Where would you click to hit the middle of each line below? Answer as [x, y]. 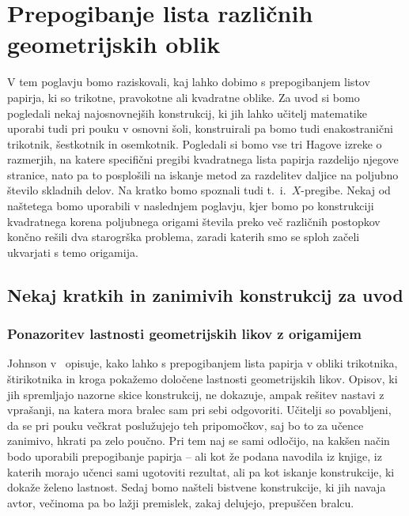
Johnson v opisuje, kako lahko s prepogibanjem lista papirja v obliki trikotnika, [203, 363]
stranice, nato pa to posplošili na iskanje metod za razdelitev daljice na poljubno [203, 174]
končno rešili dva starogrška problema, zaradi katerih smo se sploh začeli [184, 237]
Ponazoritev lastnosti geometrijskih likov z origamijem [184, 334]
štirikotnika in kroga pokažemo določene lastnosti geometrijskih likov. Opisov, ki [203, 379]
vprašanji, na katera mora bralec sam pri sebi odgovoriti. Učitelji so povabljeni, [199, 410]
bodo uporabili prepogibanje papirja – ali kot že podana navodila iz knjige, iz [195, 456]
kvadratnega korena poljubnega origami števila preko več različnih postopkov [194, 221]
